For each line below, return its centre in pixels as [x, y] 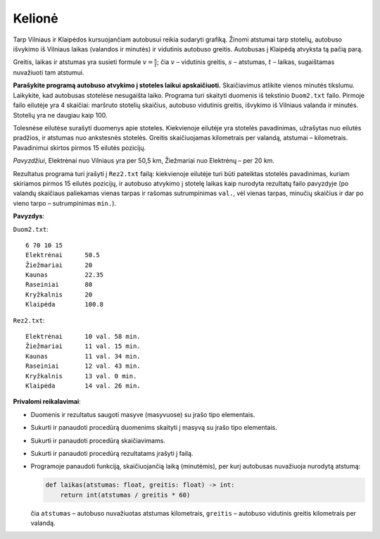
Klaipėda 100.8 [65, 304]
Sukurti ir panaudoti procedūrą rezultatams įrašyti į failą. [112, 453]
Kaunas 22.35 [65, 275]
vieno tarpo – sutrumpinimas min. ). [64, 203]
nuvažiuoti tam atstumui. [49, 73]
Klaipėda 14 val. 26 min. [83, 385]
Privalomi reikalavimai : [47, 402]
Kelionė [36, 18]
